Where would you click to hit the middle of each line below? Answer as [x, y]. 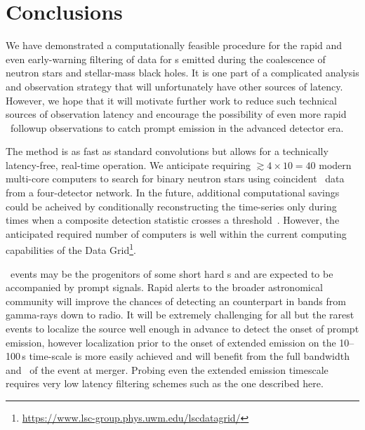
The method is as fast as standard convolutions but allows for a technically [167, 151]
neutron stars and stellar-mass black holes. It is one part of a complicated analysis [182, 73]
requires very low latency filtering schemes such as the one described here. [165, 383]
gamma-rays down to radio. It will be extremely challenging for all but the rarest [180, 315]
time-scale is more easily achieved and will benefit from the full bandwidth [189, 356]
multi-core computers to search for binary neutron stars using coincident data [175, 179]
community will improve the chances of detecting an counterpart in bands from [176, 301]
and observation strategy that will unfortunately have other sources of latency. [174, 86]
